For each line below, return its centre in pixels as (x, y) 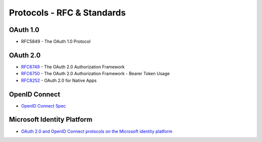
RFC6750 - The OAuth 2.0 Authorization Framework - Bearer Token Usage (95, 74)
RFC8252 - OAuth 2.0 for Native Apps (59, 80)
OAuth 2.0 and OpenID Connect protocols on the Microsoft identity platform (97, 131)
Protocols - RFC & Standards (67, 13)
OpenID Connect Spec (44, 106)
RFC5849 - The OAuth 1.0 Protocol (56, 42)
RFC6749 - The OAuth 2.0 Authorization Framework (73, 67)
